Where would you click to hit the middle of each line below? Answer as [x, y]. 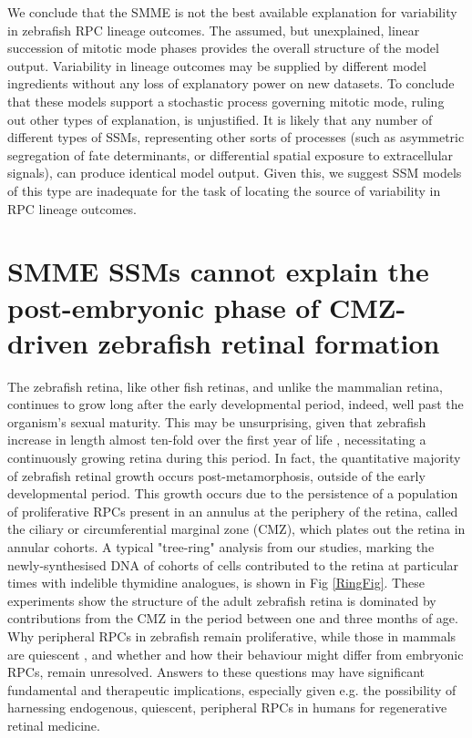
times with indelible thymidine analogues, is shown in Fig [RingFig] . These [216, 583]
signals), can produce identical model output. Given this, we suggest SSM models [235, 173]
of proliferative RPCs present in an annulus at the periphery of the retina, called [233, 511]
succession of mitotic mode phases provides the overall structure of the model [223, 48]
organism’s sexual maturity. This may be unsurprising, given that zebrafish [217, 421]
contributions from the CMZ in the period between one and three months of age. [233, 618]
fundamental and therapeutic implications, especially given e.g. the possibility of [232, 689]
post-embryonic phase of [164, 307]
